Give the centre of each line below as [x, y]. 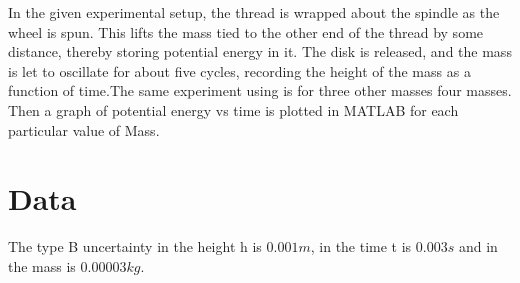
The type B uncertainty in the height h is [135, 246]
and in [478, 246]
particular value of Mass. [84, 129]
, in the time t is [361, 246]
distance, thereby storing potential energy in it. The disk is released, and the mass [260, 51]
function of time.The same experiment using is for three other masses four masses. [260, 90]
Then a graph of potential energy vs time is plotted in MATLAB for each [233, 109]
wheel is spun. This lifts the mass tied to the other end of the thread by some [246, 31]
